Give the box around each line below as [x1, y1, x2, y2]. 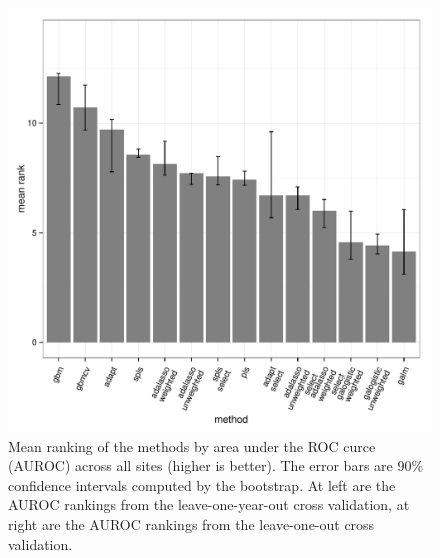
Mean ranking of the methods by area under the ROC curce [8, 435, 376, 456]
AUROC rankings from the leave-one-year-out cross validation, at [8, 494, 410, 515]
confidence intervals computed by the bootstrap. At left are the [8, 474, 396, 495]
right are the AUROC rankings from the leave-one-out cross [8, 513, 375, 534]
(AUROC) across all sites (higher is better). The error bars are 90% [8, 455, 424, 476]
